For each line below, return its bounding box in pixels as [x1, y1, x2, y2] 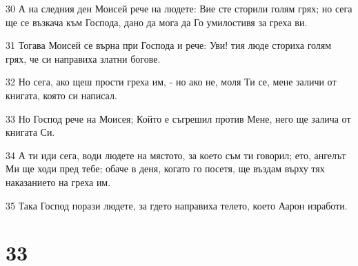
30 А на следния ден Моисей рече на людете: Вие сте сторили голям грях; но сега [6, 1, 352, 15]
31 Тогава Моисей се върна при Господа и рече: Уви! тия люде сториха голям [6, 38, 332, 52]
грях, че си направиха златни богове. [6, 51, 161, 65]
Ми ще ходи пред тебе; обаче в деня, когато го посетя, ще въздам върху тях [6, 161, 325, 176]
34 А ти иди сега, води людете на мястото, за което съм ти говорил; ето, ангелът [6, 147, 346, 162]
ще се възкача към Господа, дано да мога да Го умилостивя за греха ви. [6, 14, 308, 29]
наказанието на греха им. [6, 174, 111, 189]
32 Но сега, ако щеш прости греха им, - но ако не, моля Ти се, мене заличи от [6, 74, 337, 89]
